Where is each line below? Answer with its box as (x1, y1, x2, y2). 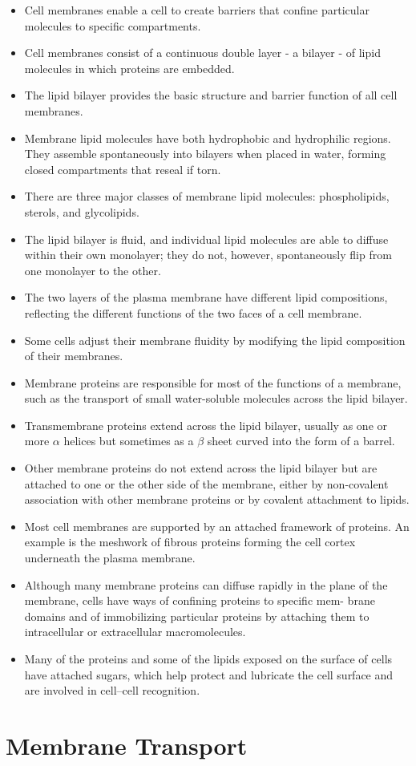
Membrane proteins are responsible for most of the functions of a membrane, (24, 374, 402, 391)
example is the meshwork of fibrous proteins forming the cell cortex (24, 533, 356, 550)
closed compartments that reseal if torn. (24, 160, 221, 177)
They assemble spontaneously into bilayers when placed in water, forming (24, 145, 386, 162)
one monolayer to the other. (24, 261, 161, 278)
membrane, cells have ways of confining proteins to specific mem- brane (24, 592, 375, 609)
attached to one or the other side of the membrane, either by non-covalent (24, 475, 389, 492)
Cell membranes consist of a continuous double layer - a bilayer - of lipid (24, 44, 381, 61)
